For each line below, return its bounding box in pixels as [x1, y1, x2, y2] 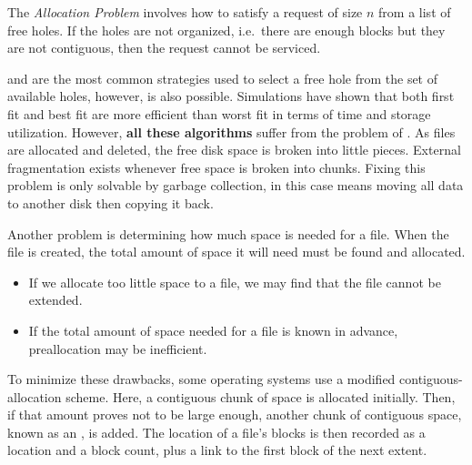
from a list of [378, 3, 451, 21]
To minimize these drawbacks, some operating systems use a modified [7, 369, 396, 389]
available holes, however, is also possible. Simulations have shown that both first [7, 86, 455, 106]
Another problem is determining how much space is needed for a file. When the [7, 224, 449, 243]
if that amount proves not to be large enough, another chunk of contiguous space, [7, 405, 462, 424]
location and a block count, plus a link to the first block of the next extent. [7, 440, 427, 460]
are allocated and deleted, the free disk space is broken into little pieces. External [7, 140, 461, 159]
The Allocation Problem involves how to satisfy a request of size [7, 3, 363, 21]
